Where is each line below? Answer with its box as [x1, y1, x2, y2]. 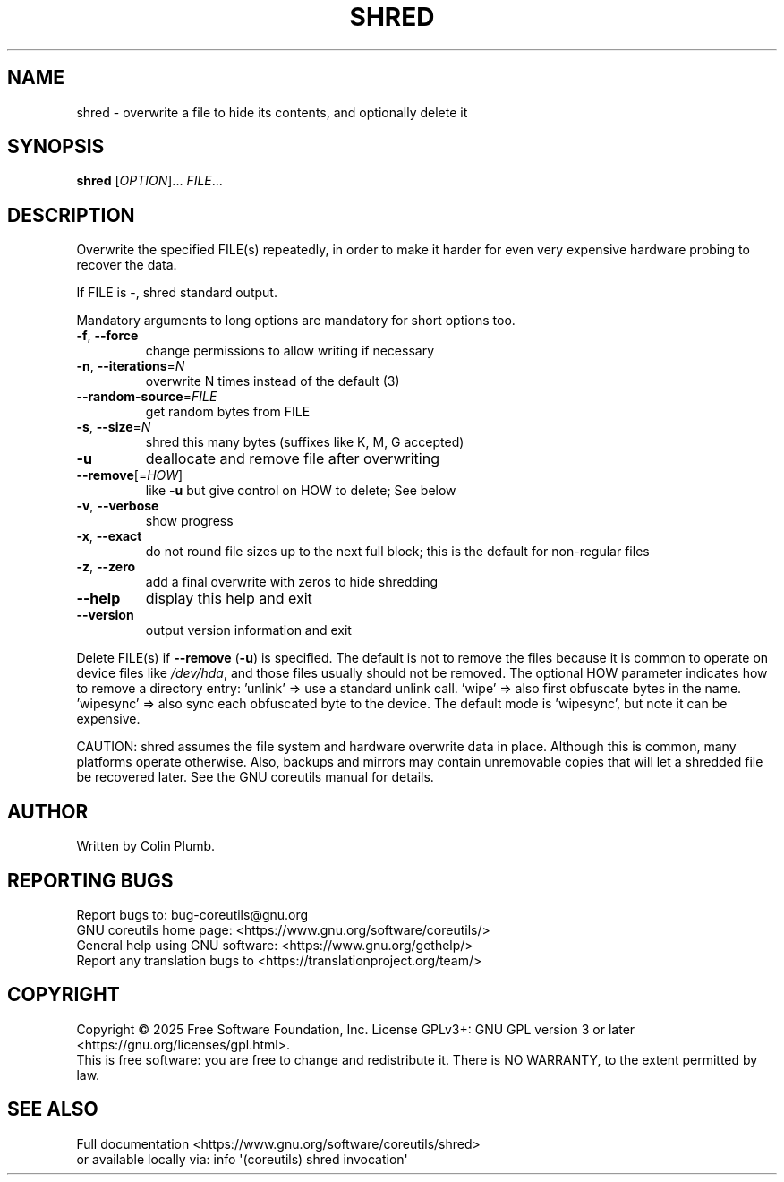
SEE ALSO [7, 1098, 98, 1121]
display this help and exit [145, 589, 312, 608]
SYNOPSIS [7, 135, 105, 158]
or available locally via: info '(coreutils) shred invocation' [76, 1151, 408, 1167]
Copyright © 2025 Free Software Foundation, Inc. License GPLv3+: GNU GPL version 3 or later [76, 1021, 635, 1037]
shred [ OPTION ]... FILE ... [76, 173, 223, 189]
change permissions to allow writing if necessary [145, 343, 435, 359]
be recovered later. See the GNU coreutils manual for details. [76, 769, 434, 785]
